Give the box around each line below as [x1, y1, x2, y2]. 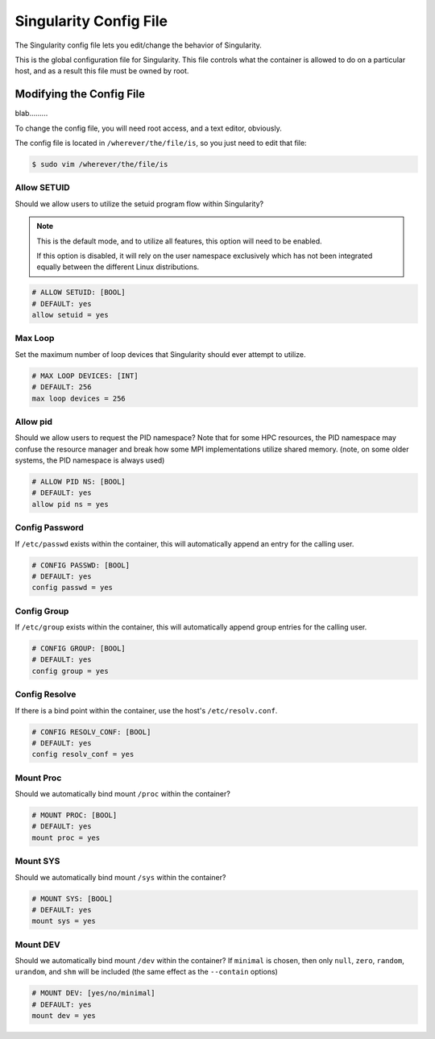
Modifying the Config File [14, 87, 145, 101]
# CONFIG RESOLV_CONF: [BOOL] [31, 727, 151, 737]
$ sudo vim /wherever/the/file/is [31, 160, 168, 168]
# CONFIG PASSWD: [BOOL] [31, 560, 130, 570]
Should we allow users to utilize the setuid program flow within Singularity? [14, 198, 264, 209]
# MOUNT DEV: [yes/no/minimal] [31, 988, 156, 998]
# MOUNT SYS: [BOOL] [31, 894, 113, 903]
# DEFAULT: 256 [31, 383, 92, 392]
